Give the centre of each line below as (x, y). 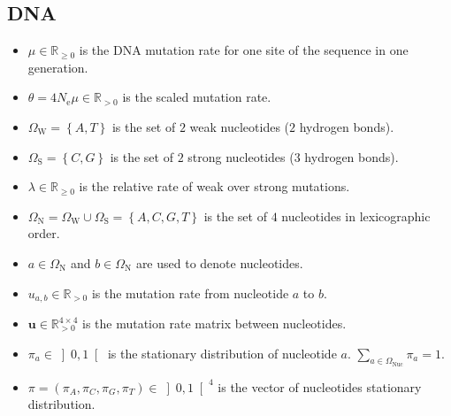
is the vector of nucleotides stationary (320, 386)
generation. (58, 67)
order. (44, 233)
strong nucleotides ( (241, 156)
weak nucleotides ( (240, 126)
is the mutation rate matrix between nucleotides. (214, 323)
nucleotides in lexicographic (356, 216)
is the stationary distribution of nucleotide (222, 353)
